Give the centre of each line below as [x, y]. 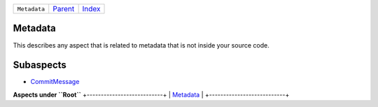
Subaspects [40, 65]
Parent [64, 9]
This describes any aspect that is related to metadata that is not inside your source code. [141, 45]
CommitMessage [55, 82]
